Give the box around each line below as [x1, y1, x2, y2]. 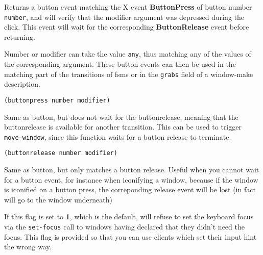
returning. [4, 31, 35, 42]
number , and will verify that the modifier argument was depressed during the [4, 11, 245, 22]
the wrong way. [4, 241, 52, 252]
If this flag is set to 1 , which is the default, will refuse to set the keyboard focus [4, 211, 254, 222]
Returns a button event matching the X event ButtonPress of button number [4, 2, 252, 12]
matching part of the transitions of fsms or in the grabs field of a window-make [4, 68, 253, 79]
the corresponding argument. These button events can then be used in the [4, 59, 236, 69]
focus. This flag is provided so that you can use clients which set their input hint [4, 231, 257, 242]
